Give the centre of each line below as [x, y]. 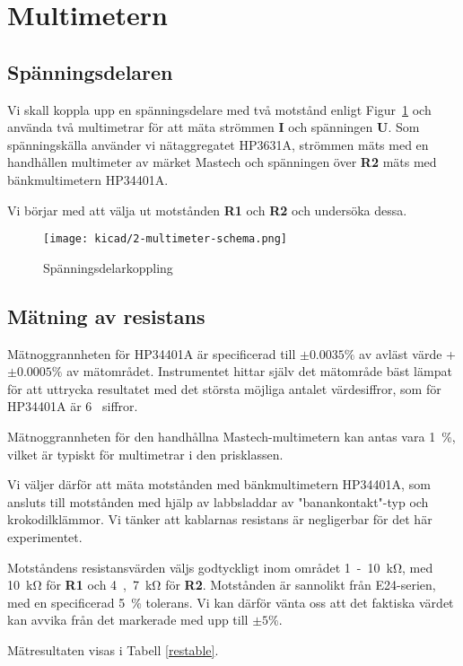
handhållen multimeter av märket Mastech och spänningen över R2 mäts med [222, 162]
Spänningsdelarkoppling [108, 267]
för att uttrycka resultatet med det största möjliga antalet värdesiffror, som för [224, 388]
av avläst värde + [407, 353]
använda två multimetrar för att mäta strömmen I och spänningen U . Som [214, 127]
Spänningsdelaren [90, 71]
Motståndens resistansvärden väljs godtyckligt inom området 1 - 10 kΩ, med [220, 567]
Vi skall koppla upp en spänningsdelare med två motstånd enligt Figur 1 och [219, 109]
